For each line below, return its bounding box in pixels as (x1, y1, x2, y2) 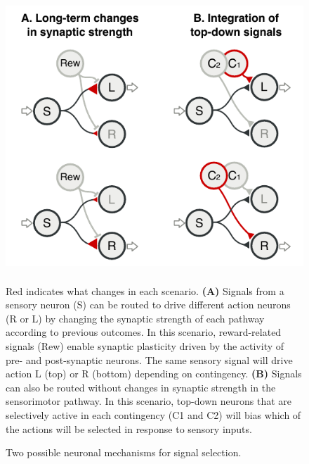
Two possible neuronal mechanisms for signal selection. (6, 445, 242, 460)
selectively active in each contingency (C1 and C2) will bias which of (6, 407, 301, 422)
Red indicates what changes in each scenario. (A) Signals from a (6, 283, 284, 298)
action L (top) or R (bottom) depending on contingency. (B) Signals (6, 366, 302, 381)
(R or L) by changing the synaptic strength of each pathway (6, 311, 265, 325)
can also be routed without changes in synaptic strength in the (6, 380, 276, 394)
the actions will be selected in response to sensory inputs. (6, 421, 252, 436)
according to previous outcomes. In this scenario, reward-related (6, 325, 282, 339)
